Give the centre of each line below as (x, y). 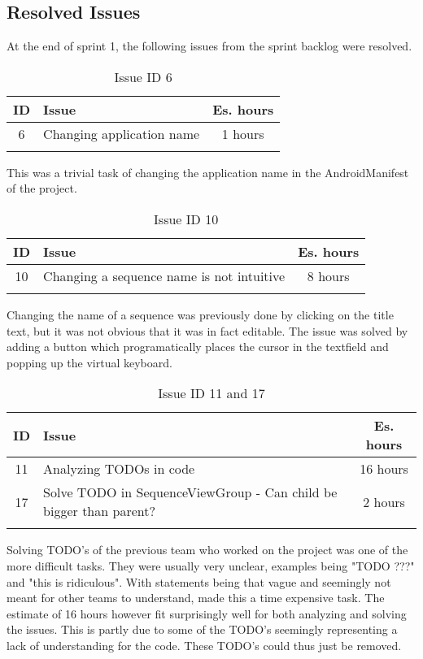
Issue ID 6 (143, 76)
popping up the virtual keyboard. (89, 362)
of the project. (42, 188)
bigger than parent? (99, 511)
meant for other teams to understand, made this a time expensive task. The (196, 598)
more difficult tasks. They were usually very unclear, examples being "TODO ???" (211, 565)
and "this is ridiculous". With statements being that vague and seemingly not (199, 581)
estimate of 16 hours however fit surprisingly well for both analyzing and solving (207, 613)
